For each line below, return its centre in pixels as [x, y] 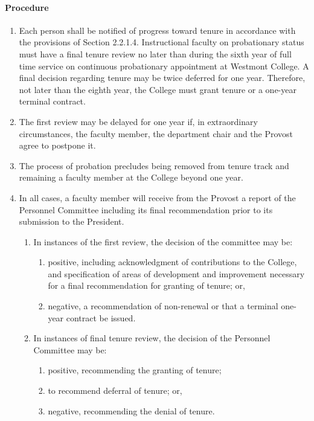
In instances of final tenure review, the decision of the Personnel [152, 338]
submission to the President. [72, 221]
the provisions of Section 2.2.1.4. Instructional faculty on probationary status [162, 42]
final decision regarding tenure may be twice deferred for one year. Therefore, [162, 78]
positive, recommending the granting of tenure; [135, 370]
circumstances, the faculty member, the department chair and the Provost [156, 133]
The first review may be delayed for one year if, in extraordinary [138, 121]
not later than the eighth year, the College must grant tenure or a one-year [158, 89]
